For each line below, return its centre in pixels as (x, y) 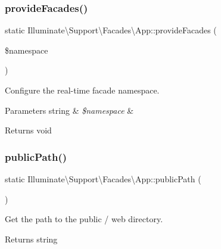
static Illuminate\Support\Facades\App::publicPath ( (103, 179)
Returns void (28, 130)
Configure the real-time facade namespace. (82, 90)
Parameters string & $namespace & (69, 110)
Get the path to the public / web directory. (84, 219)
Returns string (31, 239)
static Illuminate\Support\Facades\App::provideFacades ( (111, 30)
